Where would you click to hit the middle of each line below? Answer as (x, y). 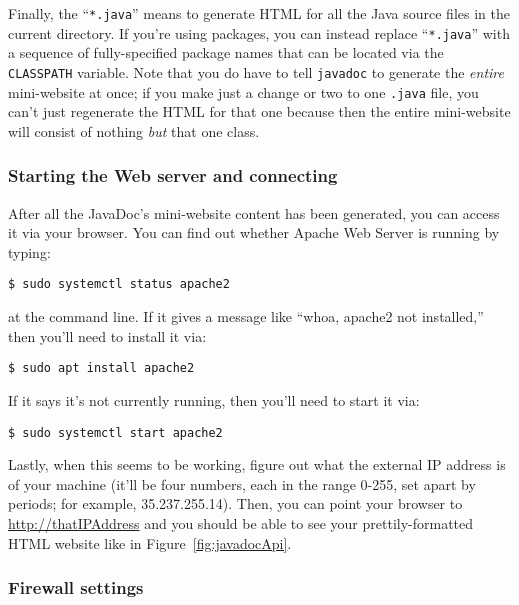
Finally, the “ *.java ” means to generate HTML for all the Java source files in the (259, 13)
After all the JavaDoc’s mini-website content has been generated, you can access (254, 212)
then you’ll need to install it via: (107, 335)
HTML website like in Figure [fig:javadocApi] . (150, 542)
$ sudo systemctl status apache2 (119, 284)
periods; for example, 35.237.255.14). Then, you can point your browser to (235, 503)
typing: (29, 251)
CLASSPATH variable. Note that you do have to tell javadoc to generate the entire (256, 71)
